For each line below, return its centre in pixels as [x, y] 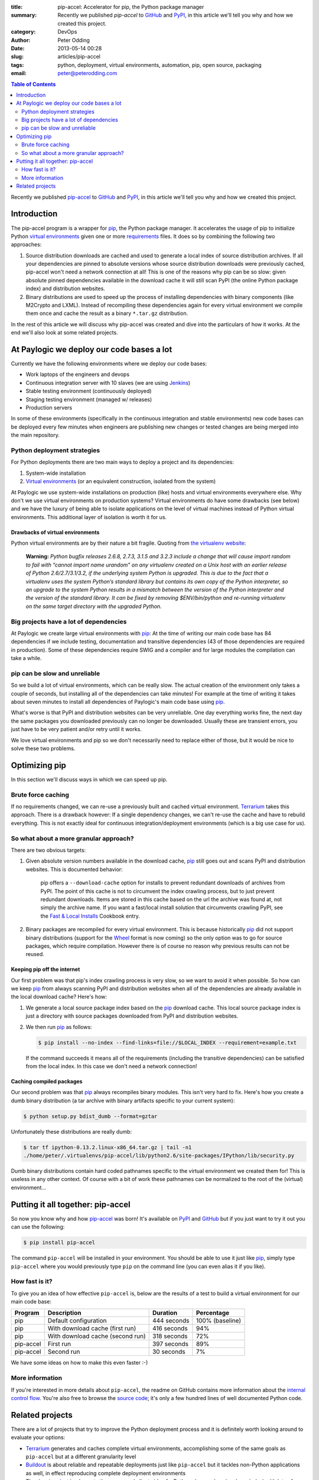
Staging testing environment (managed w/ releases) [89, 399]
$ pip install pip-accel [59, 1243]
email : [19, 73]
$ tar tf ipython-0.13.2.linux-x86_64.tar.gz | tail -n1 [108, 1147]
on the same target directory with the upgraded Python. [94, 606]
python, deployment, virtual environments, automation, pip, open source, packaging [160, 65]
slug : [17, 57]
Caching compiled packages [47, 1081]
